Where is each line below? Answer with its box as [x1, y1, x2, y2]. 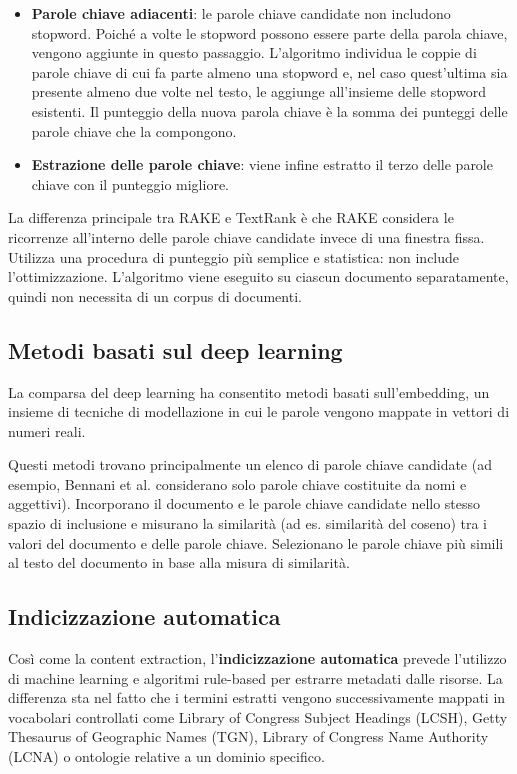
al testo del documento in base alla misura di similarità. [8, 552, 350, 573]
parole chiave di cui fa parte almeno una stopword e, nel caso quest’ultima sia [31, 61, 508, 82]
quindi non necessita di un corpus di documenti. [8, 285, 302, 306]
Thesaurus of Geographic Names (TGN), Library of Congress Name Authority [8, 726, 489, 747]
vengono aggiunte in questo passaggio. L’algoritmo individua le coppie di [31, 42, 477, 63]
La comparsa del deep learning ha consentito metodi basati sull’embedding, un [8, 381, 490, 402]
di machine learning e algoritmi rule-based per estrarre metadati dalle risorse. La [8, 667, 503, 688]
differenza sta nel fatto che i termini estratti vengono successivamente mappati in [8, 687, 506, 708]
